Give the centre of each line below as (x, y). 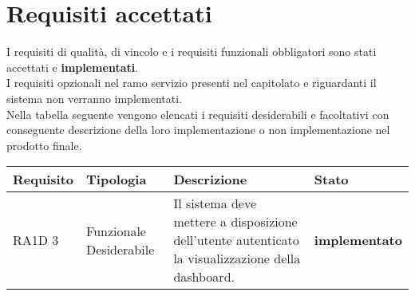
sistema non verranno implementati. (94, 98)
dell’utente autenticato (236, 240)
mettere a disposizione (235, 222)
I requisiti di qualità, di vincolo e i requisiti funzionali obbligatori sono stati (192, 51)
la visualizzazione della (237, 259)
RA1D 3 (36, 240)
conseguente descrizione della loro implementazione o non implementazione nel (198, 130)
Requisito (43, 180)
